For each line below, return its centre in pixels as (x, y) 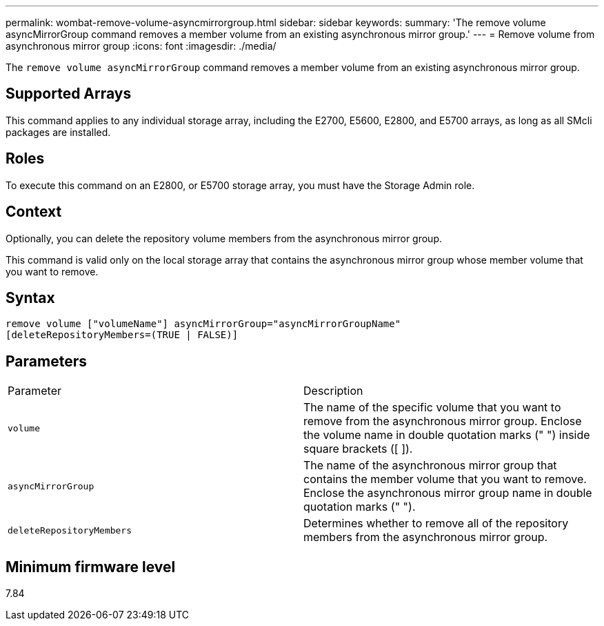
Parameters (46, 361)
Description (333, 391)
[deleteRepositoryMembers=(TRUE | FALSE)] (122, 335)
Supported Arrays (69, 94)
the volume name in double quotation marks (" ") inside (447, 435)
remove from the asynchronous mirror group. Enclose (443, 421)
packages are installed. (58, 132)
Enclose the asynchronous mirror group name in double (448, 493)
